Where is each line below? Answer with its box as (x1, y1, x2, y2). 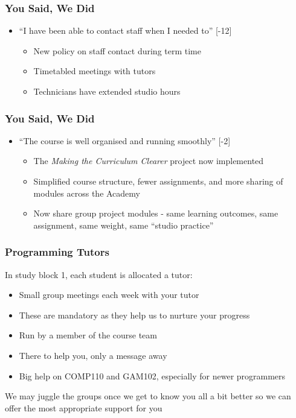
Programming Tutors (5, 244, 109, 259)
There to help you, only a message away (19, 349, 167, 361)
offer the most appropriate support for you (5, 401, 162, 414)
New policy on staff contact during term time (33, 44, 202, 57)
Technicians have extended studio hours (33, 85, 181, 97)
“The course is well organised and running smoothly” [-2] (19, 134, 231, 147)
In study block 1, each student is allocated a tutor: (5, 268, 193, 280)
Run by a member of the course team (19, 329, 157, 341)
